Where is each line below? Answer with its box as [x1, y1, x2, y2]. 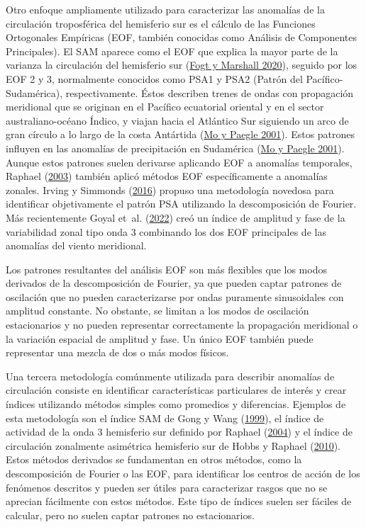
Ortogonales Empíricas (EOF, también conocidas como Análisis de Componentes [6, 30, 357, 45]
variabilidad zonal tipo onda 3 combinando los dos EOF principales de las [6, 224, 326, 239]
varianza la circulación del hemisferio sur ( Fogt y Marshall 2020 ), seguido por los [6, 57, 357, 72]
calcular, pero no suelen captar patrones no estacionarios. [6, 507, 255, 522]
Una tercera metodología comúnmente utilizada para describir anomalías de [6, 368, 335, 383]
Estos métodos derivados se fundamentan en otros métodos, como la [6, 452, 302, 467]
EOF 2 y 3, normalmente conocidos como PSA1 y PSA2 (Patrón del [6, 71, 303, 86]
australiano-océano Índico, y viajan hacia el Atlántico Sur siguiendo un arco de [6, 113, 349, 127]
